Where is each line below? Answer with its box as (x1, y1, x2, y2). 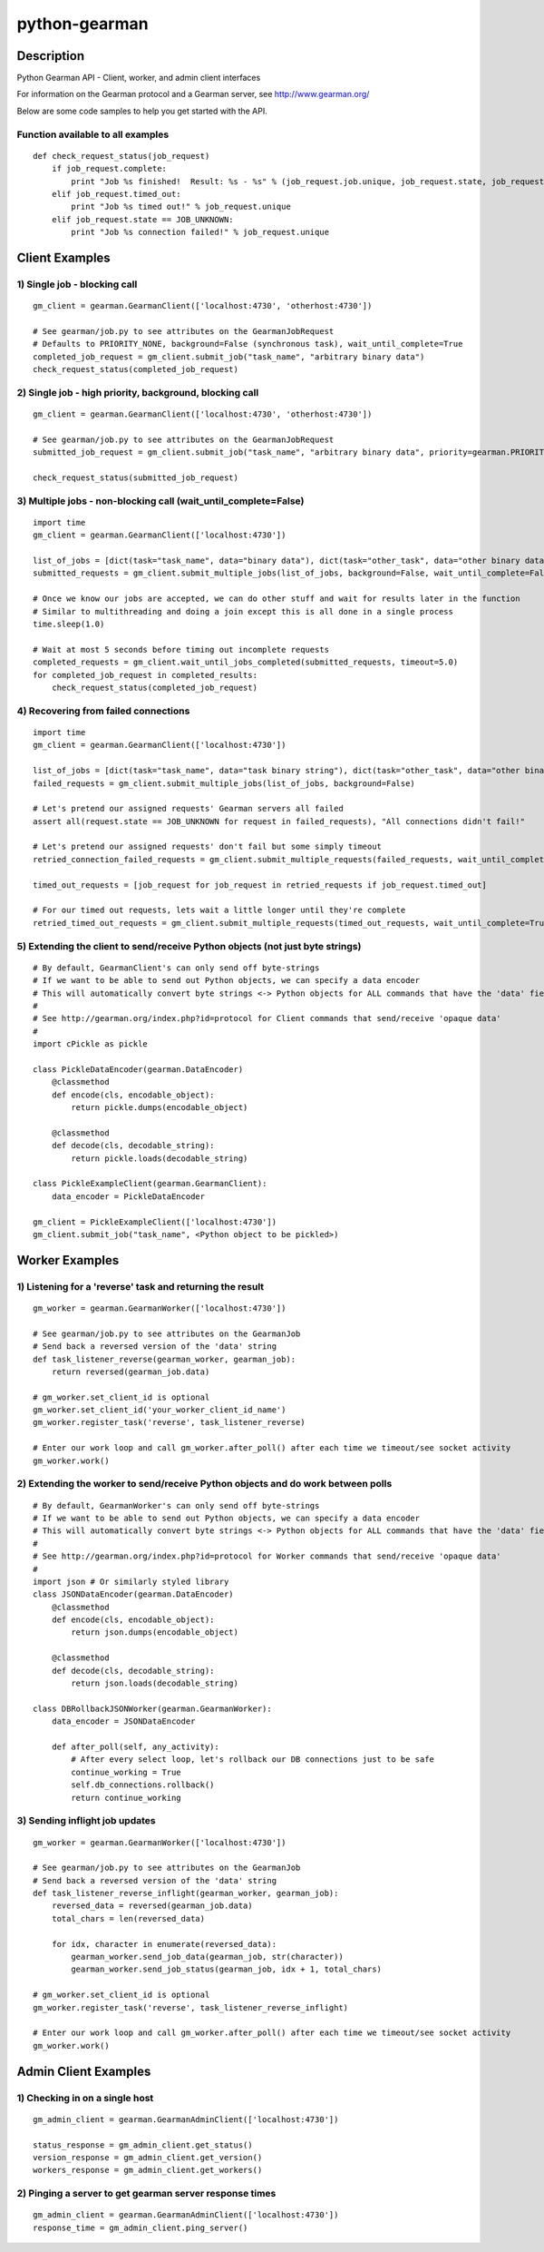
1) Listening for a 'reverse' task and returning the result (16, 1280, 265, 1293)
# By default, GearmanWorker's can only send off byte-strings (33, 1500, 320, 1510)
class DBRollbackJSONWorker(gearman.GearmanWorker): (33, 1703, 272, 1714)
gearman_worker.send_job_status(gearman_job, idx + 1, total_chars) (71, 1964, 383, 1974)
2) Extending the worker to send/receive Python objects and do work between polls (16, 1478, 393, 1490)
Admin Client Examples (16, 2063, 151, 2079)
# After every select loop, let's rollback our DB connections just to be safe (71, 1755, 435, 1765)
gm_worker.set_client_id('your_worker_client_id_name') (33, 1405, 287, 1415)
